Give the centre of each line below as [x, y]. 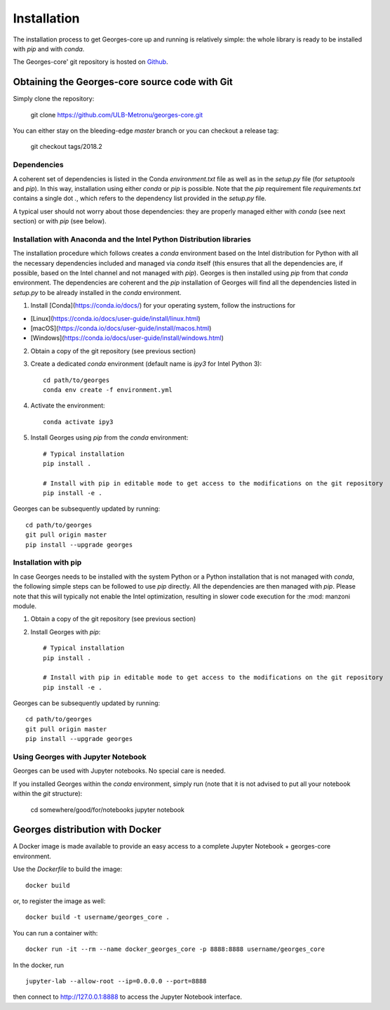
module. [25, 606]
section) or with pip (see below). [60, 221]
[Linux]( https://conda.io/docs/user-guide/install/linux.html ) [115, 318]
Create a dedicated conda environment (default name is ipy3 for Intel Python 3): [146, 364]
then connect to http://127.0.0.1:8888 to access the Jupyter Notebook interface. [127, 997]
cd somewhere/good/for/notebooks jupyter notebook [108, 809]
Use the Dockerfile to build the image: [68, 869]
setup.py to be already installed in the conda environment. [97, 292]
